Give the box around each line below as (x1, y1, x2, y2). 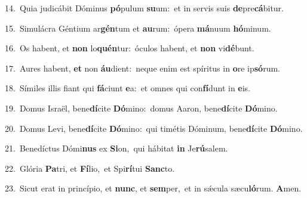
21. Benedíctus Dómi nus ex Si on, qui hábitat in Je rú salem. (5, 142, 228, 154)
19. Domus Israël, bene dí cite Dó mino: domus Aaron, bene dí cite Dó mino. (5, 101, 278, 114)
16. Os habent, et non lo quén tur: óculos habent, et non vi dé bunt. (5, 42, 254, 54)
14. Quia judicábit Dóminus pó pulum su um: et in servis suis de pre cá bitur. (5, 2, 284, 14)
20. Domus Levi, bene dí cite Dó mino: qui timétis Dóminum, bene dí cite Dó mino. (5, 122, 303, 134)
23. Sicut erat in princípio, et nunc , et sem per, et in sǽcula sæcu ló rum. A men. (5, 182, 302, 194)
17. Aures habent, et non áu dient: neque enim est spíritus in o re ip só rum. (5, 61, 280, 74)
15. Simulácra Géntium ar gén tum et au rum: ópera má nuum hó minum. (5, 21, 271, 34)
